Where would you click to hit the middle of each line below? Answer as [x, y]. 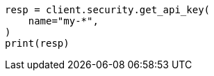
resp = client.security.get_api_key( [108, 10]
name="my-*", [63, 21]
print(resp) [37, 43]
